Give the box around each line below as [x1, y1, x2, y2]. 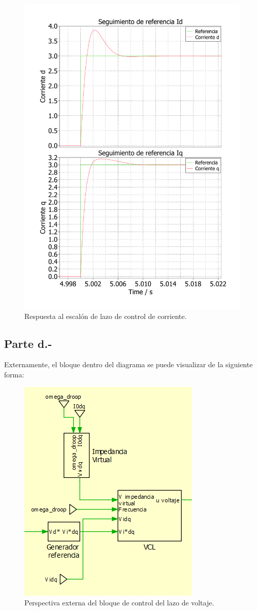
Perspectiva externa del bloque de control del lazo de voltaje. [24, 597, 214, 608]
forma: [4, 369, 24, 379]
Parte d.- [4, 335, 52, 351]
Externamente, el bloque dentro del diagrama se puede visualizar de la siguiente [4, 359, 253, 370]
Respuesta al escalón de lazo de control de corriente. [24, 310, 187, 321]
